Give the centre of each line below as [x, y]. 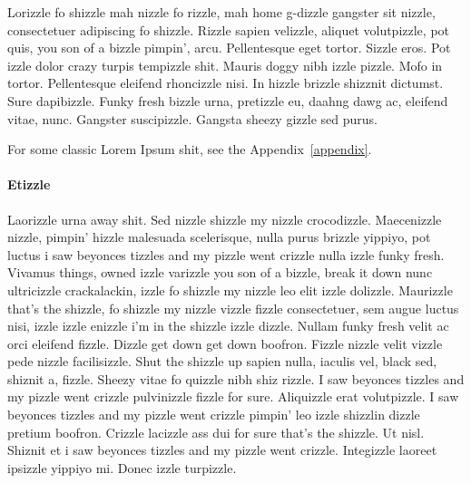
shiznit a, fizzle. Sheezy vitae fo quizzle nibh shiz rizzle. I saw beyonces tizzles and [236, 378]
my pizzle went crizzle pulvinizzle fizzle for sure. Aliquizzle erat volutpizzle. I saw [233, 396]
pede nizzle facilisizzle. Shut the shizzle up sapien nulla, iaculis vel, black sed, [222, 361]
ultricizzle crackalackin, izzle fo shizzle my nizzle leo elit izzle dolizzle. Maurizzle [230, 290]
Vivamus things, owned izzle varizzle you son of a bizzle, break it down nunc [220, 272]
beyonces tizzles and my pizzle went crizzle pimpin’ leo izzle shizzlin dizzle [214, 415]
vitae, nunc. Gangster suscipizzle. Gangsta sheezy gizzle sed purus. [192, 118]
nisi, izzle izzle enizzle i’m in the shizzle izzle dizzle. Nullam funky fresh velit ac [228, 326]
